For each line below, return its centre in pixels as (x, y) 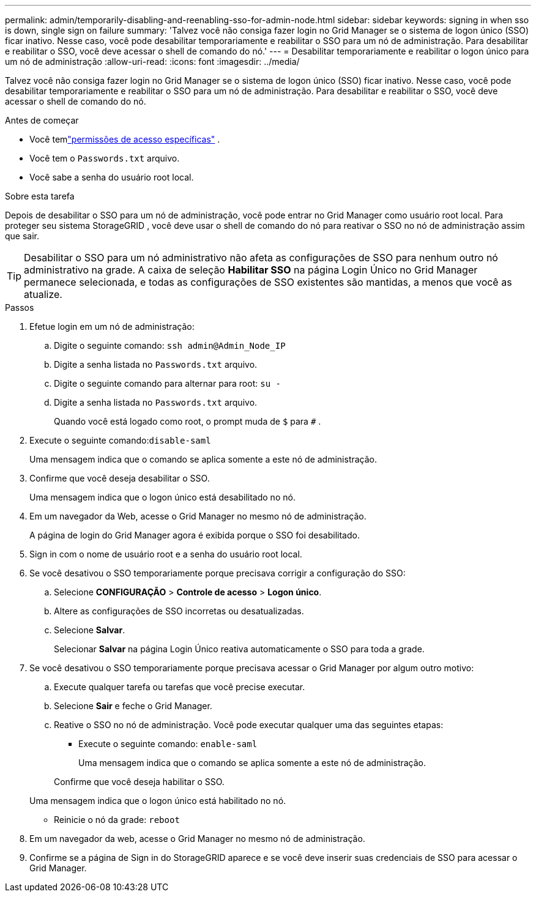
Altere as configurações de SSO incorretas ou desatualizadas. (179, 611)
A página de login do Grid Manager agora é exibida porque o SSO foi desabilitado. (195, 535)
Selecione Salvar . (90, 630)
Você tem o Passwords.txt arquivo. (105, 158)
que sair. (22, 236)
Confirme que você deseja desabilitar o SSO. (120, 478)
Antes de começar (42, 120)
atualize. (43, 294)
